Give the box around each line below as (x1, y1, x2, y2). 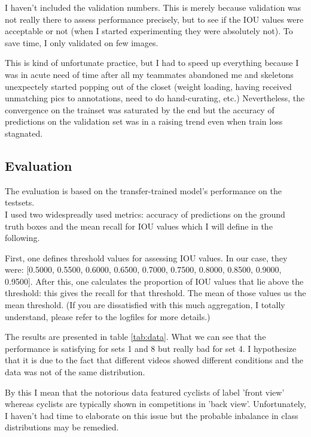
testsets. (5, 196, 35, 209)
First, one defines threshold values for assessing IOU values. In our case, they (5, 251, 288, 264)
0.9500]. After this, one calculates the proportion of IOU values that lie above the (5, 275, 304, 287)
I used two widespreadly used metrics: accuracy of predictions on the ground (5, 207, 285, 220)
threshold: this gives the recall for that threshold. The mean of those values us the (5, 287, 306, 299)
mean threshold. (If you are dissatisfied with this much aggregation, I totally (5, 299, 285, 311)
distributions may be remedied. (5, 421, 119, 433)
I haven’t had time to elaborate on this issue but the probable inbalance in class (5, 409, 298, 421)
